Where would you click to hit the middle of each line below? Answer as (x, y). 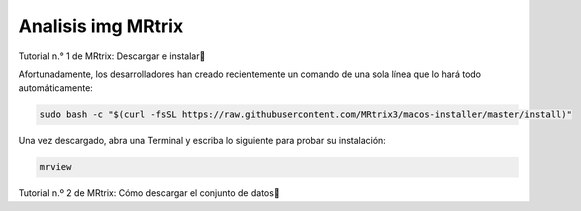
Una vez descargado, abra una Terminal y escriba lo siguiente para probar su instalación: (202, 141)
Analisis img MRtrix (101, 26)
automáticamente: (56, 88)
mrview (55, 167)
